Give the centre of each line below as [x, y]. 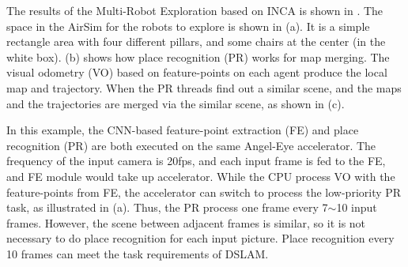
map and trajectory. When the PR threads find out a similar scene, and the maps [204, 87]
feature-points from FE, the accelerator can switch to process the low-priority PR [204, 192]
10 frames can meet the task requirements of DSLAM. [138, 253]
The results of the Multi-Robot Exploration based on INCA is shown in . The [195, 10]
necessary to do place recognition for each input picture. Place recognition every [200, 238]
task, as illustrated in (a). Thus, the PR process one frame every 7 [167, 207]
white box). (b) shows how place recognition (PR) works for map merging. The [198, 56]
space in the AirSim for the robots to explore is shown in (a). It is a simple [188, 26]
